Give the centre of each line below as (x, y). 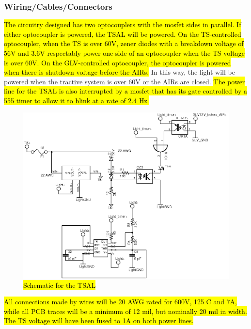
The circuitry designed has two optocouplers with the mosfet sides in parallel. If (123, 24)
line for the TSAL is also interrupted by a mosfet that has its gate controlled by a (125, 91)
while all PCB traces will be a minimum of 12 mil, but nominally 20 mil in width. (125, 311)
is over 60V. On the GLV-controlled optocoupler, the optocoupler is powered (118, 62)
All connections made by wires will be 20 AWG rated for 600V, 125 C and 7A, (121, 301)
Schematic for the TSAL (60, 285)
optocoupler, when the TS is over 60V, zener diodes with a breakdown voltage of (124, 43)
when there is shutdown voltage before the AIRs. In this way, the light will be (119, 72)
